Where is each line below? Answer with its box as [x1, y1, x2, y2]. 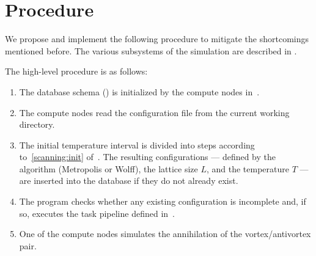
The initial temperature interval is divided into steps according [19, 138, 255, 151]
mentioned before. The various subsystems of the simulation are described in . [5, 44, 297, 57]
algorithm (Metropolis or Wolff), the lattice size [19, 162, 198, 175]
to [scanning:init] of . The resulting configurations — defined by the [19, 150, 276, 163]
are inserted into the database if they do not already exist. [19, 174, 238, 187]
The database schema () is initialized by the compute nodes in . [19, 85, 260, 98]
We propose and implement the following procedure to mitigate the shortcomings [5, 32, 309, 45]
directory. [19, 118, 55, 131]
